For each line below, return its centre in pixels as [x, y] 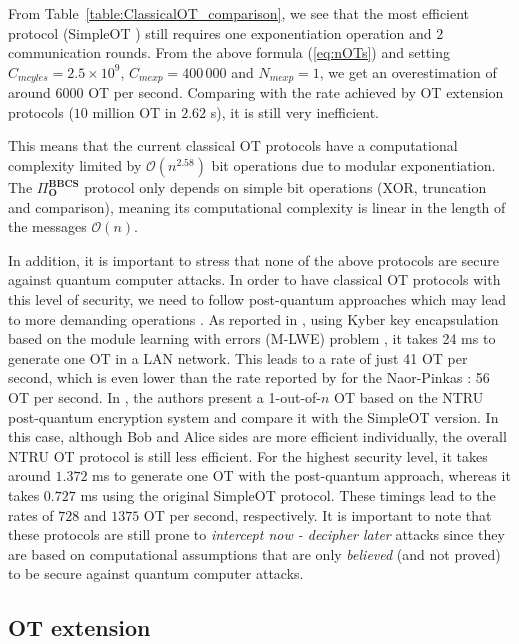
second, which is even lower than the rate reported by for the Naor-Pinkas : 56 [249, 377]
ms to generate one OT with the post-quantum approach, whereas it [301, 475]
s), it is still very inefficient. [295, 111]
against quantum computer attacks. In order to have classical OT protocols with [254, 279]
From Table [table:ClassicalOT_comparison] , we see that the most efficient [239, 13]
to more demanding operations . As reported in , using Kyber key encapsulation [253, 318]
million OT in [134, 111]
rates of [31, 514]
